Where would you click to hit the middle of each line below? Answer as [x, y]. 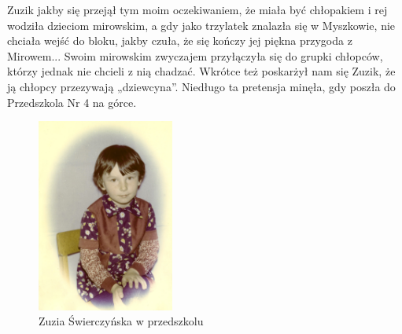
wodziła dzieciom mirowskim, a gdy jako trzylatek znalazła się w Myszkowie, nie [201, 25]
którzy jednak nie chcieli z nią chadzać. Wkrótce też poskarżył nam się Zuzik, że [201, 71]
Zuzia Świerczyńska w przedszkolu [121, 321]
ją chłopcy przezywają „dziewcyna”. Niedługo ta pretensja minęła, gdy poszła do [201, 86]
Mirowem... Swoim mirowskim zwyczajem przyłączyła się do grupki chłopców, [195, 55]
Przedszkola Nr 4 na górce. [72, 102]
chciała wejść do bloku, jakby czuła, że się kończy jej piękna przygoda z [180, 40]
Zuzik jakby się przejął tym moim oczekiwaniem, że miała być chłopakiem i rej [197, 9]
